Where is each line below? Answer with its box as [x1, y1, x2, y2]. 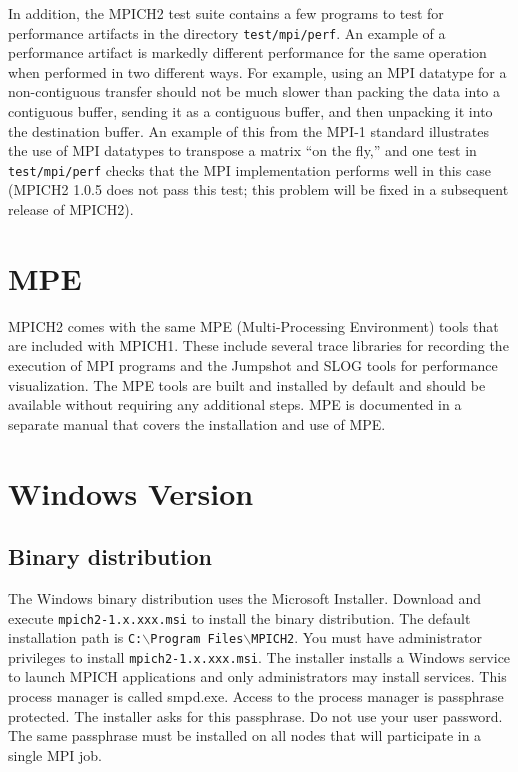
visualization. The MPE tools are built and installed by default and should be [8, 374, 486, 395]
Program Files [150, 632, 244, 647]
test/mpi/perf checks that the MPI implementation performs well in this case [8, 159, 491, 180]
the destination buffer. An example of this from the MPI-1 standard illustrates [8, 120, 490, 141]
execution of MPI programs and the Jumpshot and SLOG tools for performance [8, 354, 498, 375]
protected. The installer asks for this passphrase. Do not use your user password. [8, 705, 503, 726]
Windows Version [8, 472, 254, 513]
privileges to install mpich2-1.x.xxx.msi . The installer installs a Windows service [8, 646, 511, 667]
